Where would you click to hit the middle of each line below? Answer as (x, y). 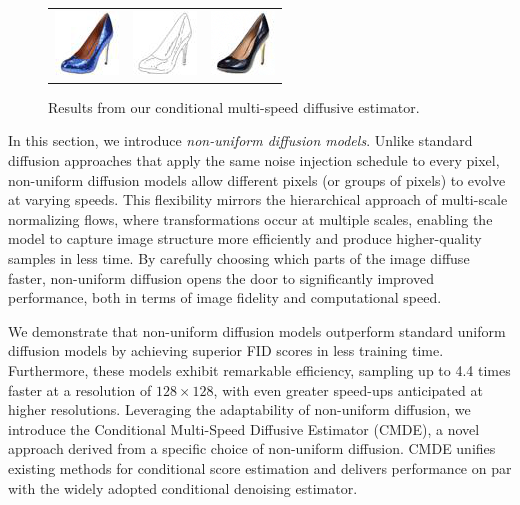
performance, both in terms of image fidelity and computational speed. (225, 297)
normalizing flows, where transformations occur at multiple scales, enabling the (250, 218)
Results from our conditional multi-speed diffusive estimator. (234, 106)
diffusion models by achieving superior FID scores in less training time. (226, 350)
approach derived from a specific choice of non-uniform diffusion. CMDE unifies (252, 448)
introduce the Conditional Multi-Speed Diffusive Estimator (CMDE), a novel (244, 428)
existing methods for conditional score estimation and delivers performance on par (260, 467)
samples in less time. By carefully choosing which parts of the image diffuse (239, 258)
